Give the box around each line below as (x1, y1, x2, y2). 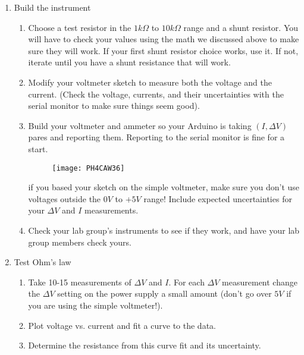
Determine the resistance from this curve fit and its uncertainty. (28, 339, 261, 351)
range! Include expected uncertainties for (143, 192, 292, 205)
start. (28, 142, 48, 155)
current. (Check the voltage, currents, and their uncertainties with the (28, 87, 284, 100)
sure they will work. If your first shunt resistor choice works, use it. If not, (28, 44, 299, 56)
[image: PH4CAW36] (52, 164, 125, 172)
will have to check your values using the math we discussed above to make (28, 33, 299, 45)
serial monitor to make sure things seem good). (28, 99, 200, 112)
